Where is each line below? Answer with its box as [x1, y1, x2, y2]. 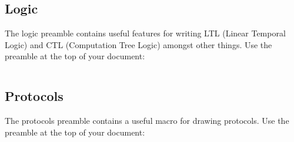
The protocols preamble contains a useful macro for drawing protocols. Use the [5, 114, 289, 127]
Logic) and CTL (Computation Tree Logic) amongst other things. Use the [5, 38, 272, 50]
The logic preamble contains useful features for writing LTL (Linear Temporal [5, 27, 286, 39]
